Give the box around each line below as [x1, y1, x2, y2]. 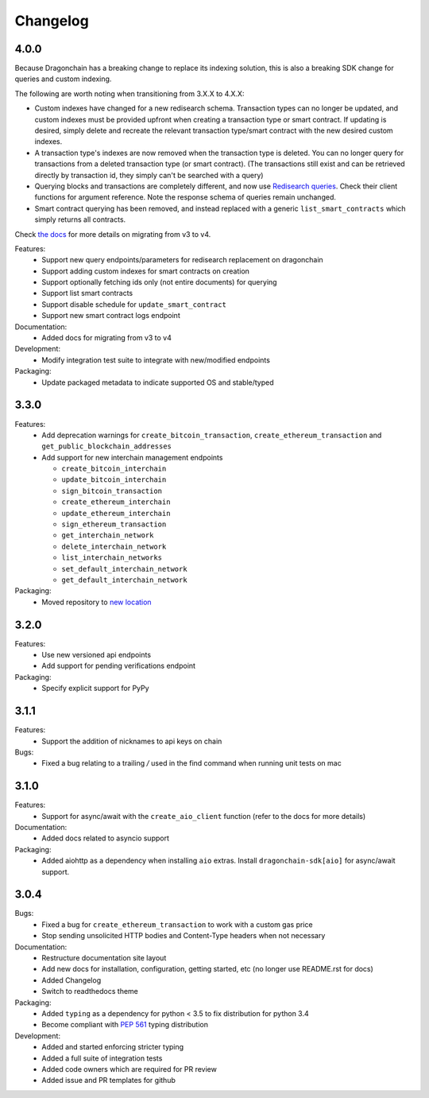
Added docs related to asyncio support [41, 833, 170, 843]
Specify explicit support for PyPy [41, 684, 150, 693]
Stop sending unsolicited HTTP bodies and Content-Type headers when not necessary [41, 931, 326, 941]
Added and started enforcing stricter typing [41, 1042, 184, 1052]
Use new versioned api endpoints [41, 650, 151, 660]
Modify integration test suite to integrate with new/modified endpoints [41, 355, 270, 365]
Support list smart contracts [41, 289, 133, 298]
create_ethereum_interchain [61, 498, 171, 506]
